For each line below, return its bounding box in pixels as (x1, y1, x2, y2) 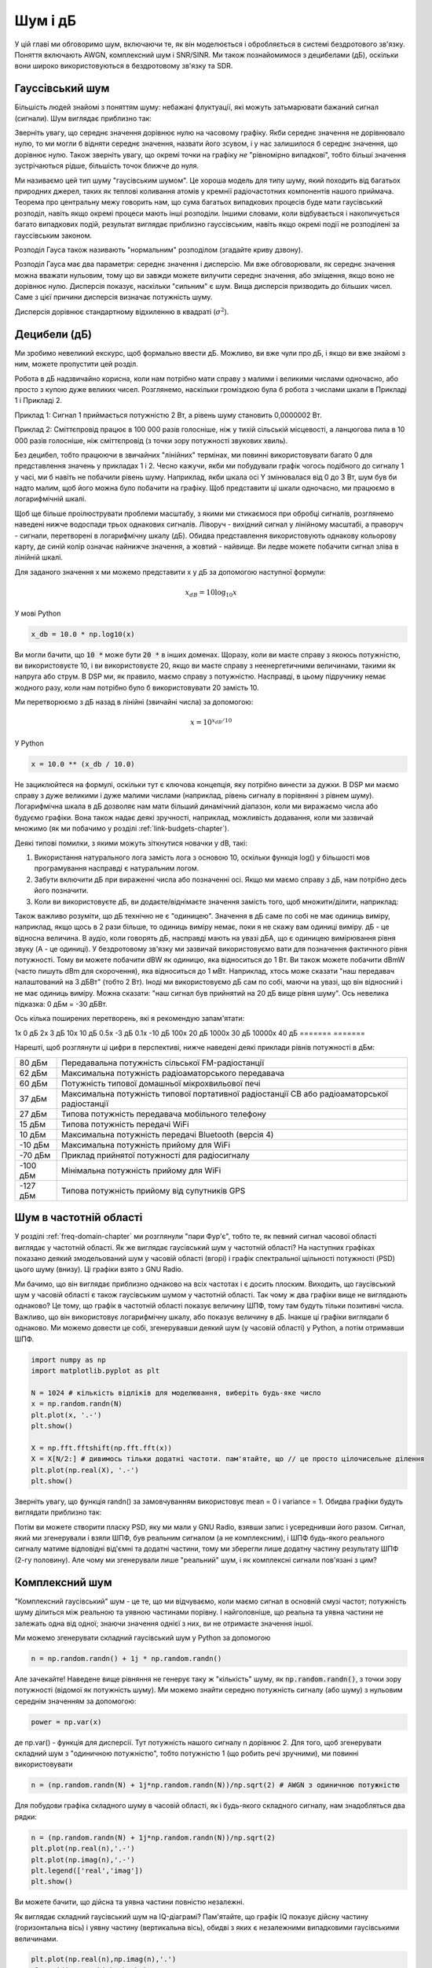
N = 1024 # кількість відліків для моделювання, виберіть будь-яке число (31, 1388, 321, 1397)
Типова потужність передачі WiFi (61, 1119, 189, 1130)
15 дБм (19, 1119, 46, 1130)
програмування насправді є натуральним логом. (34, 864, 200, 873)
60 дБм (19, 1078, 48, 1089)
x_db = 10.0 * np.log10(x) (31, 630, 135, 638)
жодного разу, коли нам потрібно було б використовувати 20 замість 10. (14, 683, 259, 692)
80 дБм (19, 1057, 48, 1068)
